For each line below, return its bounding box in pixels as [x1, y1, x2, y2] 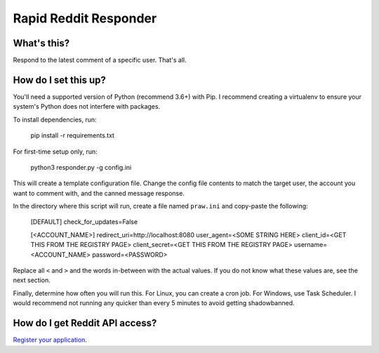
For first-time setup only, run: [13, 147, 98, 156]
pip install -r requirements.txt [30, 131, 115, 140]
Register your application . [13, 335, 88, 344]
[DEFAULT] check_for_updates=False [30, 218, 138, 226]
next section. [13, 276, 51, 284]
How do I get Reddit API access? [13, 317, 157, 329]
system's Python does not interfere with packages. [13, 102, 161, 111]
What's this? [13, 37, 70, 49]
